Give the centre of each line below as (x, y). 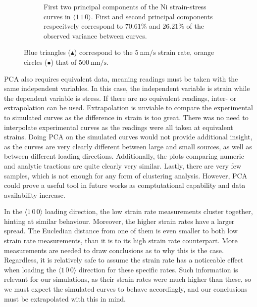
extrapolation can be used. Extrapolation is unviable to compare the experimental (128, 108)
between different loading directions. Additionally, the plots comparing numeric (124, 156)
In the (13, 211)
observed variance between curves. (95, 35)
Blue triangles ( (47, 52)
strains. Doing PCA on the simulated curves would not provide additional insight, (128, 137)
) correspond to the (103, 52)
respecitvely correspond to (83, 26)
